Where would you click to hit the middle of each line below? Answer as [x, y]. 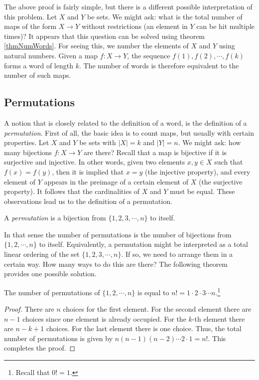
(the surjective [220, 181]
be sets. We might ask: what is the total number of [165, 16]
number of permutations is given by [59, 338]
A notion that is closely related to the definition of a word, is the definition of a [126, 122]
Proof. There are [29, 309]
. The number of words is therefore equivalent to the [159, 65]
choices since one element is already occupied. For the [104, 318]
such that [229, 162]
